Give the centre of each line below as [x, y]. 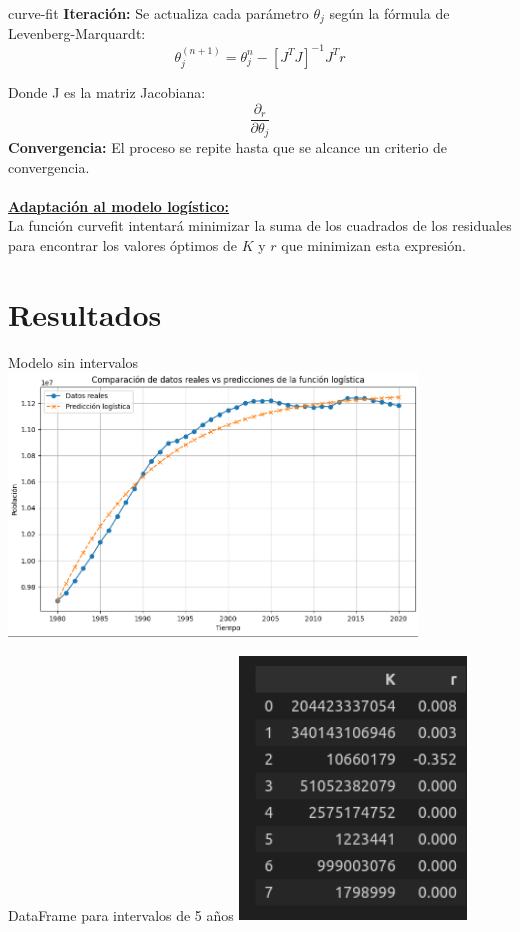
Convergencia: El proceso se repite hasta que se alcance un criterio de [228, 147]
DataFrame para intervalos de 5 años [121, 914]
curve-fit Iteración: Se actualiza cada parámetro [158, 13]
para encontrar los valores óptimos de [123, 245]
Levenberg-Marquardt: [77, 33]
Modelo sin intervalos [73, 361]
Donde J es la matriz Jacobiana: [107, 91]
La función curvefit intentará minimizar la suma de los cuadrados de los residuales [260, 225]
